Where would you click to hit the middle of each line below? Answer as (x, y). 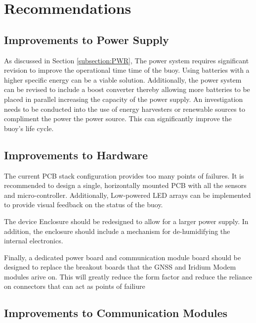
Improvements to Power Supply (86, 39)
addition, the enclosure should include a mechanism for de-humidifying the (117, 231)
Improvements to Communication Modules (116, 313)
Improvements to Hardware (76, 155)
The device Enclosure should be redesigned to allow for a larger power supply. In (126, 221)
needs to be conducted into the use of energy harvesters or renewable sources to (125, 109)
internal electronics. (34, 241)
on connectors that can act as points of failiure (75, 286)
